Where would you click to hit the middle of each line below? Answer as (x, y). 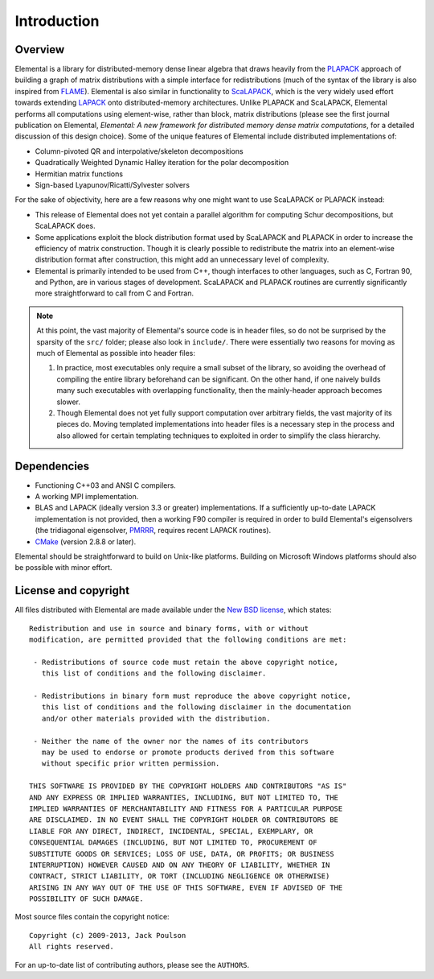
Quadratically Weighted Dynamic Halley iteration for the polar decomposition (162, 163)
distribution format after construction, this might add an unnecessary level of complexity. (182, 260)
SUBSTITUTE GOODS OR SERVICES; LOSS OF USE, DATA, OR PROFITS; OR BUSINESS (182, 854)
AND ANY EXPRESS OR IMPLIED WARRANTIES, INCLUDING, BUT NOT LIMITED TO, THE (184, 797)
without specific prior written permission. (131, 764)
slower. (68, 402)
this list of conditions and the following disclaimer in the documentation (196, 707)
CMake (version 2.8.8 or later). (86, 541)
